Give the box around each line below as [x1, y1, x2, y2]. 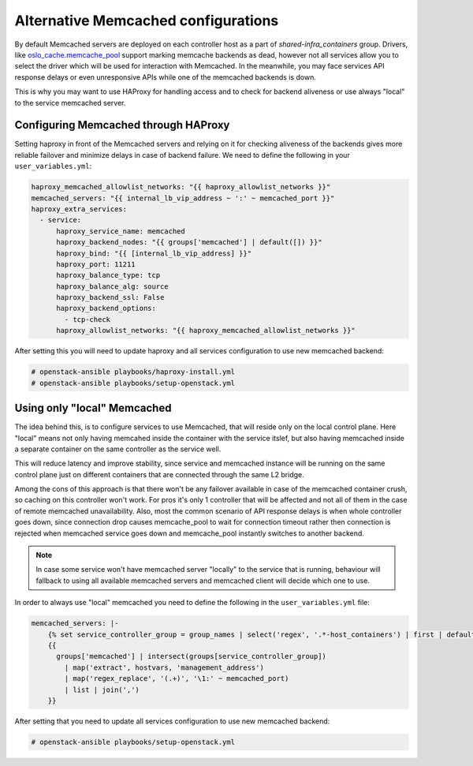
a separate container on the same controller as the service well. [14, 444, 222, 454]
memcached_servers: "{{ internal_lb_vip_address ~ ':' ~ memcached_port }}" [31, 193, 335, 203]
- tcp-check [64, 315, 110, 323]
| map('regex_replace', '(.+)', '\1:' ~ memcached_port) [64, 674, 289, 683]
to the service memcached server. [14, 98, 126, 107]
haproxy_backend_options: [56, 304, 157, 313]
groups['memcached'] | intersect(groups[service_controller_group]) [56, 652, 327, 661]
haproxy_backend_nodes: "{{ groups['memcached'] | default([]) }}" [56, 237, 322, 247]
